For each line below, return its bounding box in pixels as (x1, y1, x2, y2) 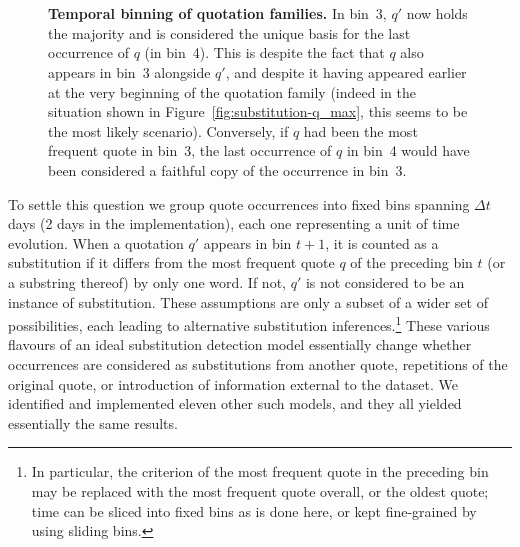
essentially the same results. (8, 412, 178, 433)
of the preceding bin (350, 252, 473, 273)
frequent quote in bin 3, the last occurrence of (48, 140, 332, 161)
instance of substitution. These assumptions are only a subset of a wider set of (8, 291, 488, 312)
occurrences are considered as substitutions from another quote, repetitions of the (8, 353, 508, 374)
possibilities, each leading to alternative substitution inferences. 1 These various (8, 312, 490, 335)
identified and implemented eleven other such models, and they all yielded (8, 393, 462, 414)
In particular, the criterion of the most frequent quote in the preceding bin (31, 461, 489, 482)
